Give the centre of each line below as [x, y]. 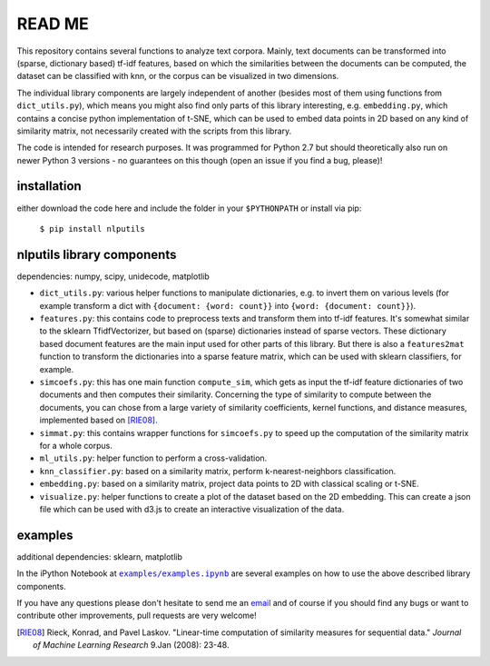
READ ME [53, 24]
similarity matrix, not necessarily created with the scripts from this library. [154, 131]
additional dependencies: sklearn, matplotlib [100, 557]
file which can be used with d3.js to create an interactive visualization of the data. [192, 509]
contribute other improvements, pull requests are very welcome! [137, 616]
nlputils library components [97, 254]
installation [49, 186]
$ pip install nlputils [92, 229]
